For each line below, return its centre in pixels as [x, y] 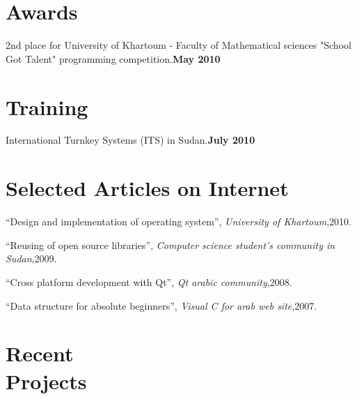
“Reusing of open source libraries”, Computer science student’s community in [170, 244]
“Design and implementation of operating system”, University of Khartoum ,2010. [178, 221]
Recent [40, 353]
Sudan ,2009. [31, 258]
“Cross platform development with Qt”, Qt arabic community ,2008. [149, 281]
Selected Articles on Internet [147, 188]
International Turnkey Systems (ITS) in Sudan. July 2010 [130, 140]
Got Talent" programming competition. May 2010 [113, 58]
